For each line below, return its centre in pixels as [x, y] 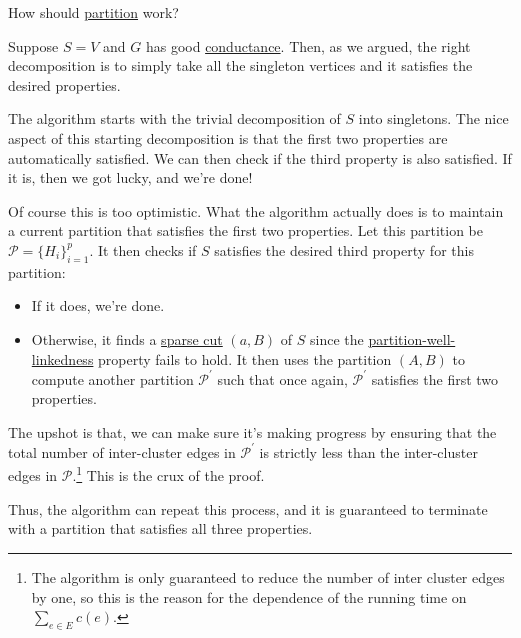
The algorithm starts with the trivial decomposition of [174, 118]
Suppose [33, 45]
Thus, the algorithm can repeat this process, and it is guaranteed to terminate [248, 508]
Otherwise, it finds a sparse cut [127, 338]
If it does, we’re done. [98, 305]
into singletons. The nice [433, 118]
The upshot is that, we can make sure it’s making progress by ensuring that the [252, 431]
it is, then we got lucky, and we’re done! [130, 177]
